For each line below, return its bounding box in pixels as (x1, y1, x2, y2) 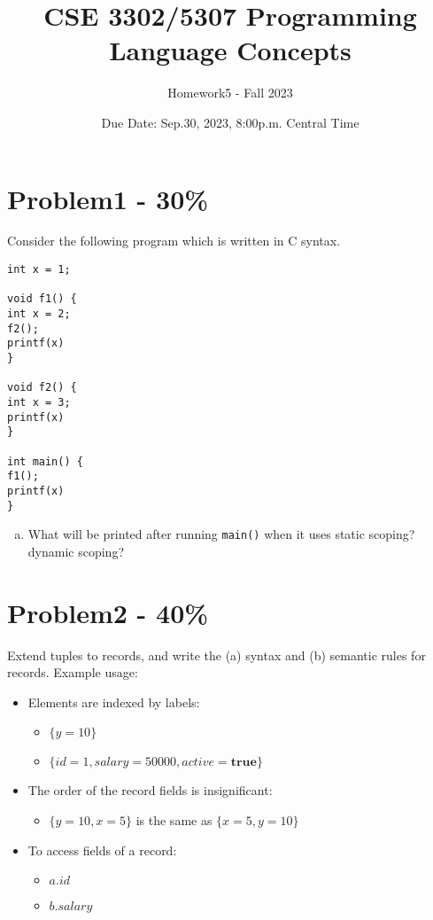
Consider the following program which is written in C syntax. (7, 231, 341, 250)
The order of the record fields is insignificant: (27, 781, 273, 799)
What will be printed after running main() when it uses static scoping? (27, 525, 415, 543)
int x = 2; (7, 308, 71, 320)
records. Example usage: (7, 663, 138, 682)
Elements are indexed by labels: (27, 692, 200, 711)
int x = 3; (7, 395, 71, 409)
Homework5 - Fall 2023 (167, 83, 293, 102)
